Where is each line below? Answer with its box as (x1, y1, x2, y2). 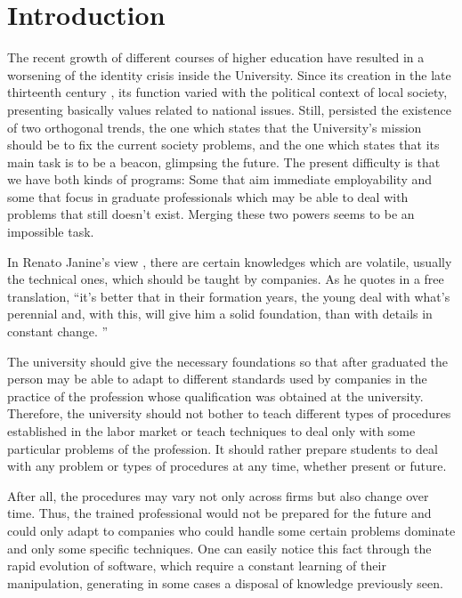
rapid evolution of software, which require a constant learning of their (7, 556, 386, 575)
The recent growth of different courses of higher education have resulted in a (7, 48, 425, 67)
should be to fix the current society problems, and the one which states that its (7, 135, 440, 154)
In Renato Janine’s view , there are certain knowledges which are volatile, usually (7, 252, 452, 271)
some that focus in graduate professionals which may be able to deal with (7, 187, 409, 206)
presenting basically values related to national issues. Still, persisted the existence (7, 100, 451, 118)
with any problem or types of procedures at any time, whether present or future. (7, 457, 447, 475)
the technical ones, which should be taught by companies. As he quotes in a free (7, 270, 444, 288)
